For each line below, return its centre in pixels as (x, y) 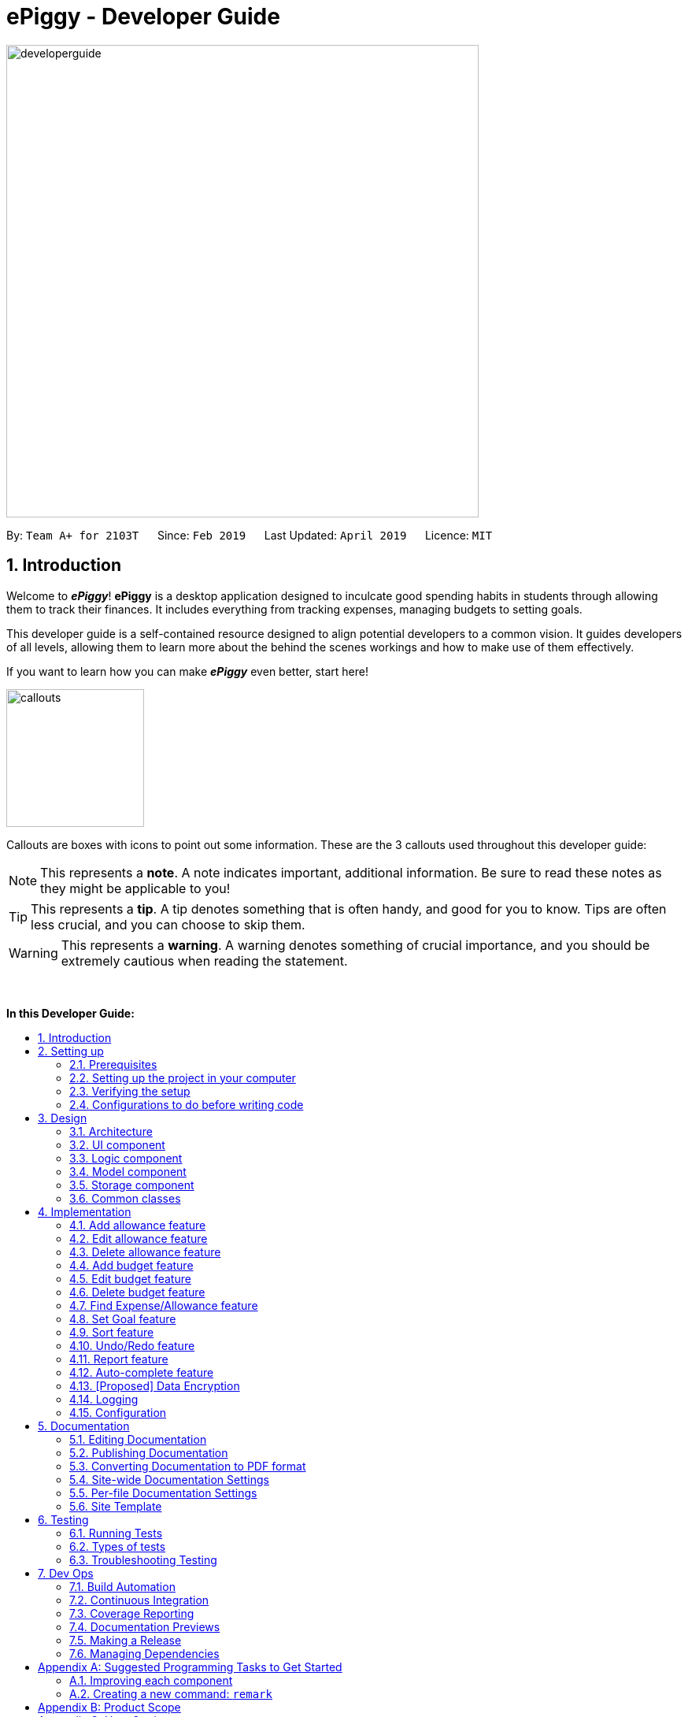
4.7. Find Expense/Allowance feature (164, 1305)
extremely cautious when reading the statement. (204, 960)
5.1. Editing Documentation (138, 1439)
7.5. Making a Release (126, 1640)
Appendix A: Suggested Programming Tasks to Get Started (190, 1667)
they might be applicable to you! (135, 888)
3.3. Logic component (126, 1158)
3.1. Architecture (111, 1131)
